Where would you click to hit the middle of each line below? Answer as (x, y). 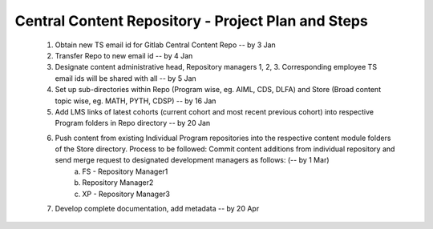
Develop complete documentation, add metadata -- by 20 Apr (157, 209)
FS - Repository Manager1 (125, 171)
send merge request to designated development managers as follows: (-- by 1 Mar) (192, 160)
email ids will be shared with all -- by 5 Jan (125, 78)
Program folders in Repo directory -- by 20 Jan (133, 123)
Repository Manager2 (118, 183)
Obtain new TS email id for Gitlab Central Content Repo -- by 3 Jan (165, 45)
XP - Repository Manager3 (126, 194)
